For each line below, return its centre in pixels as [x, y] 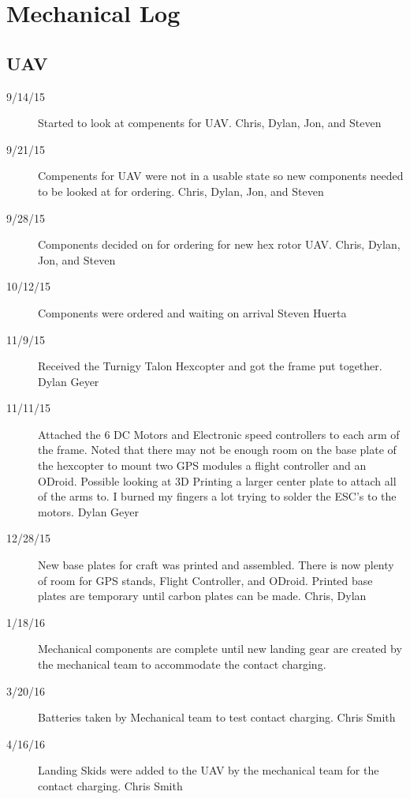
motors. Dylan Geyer [89, 511]
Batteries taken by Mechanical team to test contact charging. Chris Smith [217, 717]
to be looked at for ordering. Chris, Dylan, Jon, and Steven [181, 191]
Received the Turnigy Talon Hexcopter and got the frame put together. [210, 366]
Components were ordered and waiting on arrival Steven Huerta [192, 312]
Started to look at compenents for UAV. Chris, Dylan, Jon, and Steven [210, 123]
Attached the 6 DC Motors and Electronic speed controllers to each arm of [219, 434]
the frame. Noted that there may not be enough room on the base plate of [217, 450]
